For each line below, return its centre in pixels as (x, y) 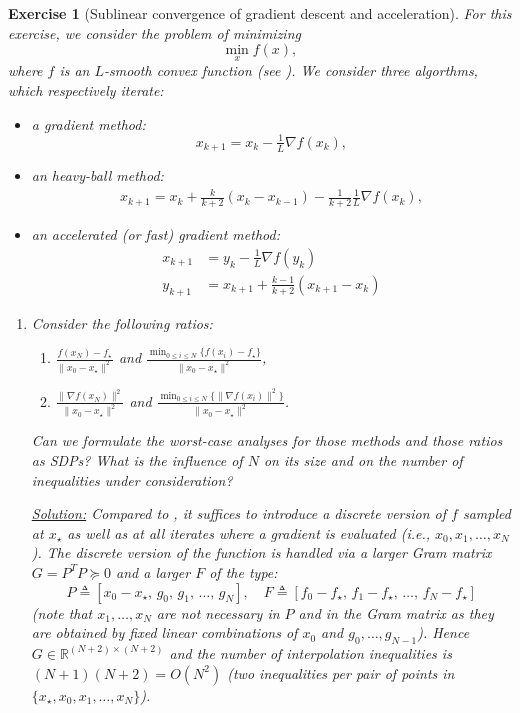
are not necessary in (218, 612)
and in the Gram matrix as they (396, 612)
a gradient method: (88, 123)
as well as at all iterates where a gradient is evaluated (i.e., (249, 532)
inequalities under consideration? (132, 479)
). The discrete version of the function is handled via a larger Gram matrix (261, 552)
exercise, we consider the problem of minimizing (154, 32)
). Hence (443, 632)
